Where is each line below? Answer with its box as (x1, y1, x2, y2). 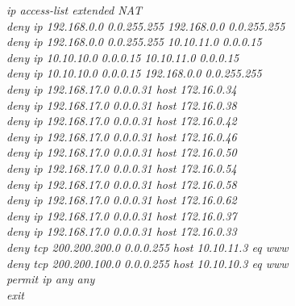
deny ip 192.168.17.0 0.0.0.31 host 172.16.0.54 (6, 159, 237, 176)
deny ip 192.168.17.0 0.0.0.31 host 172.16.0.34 (6, 80, 237, 97)
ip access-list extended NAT (6, 2, 142, 18)
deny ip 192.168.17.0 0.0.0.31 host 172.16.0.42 (6, 112, 237, 129)
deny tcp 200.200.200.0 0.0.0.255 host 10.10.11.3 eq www (6, 238, 289, 255)
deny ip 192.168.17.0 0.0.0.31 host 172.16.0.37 (6, 207, 237, 224)
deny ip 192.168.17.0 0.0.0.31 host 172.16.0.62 (6, 191, 237, 208)
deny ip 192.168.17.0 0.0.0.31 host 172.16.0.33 (6, 223, 237, 240)
